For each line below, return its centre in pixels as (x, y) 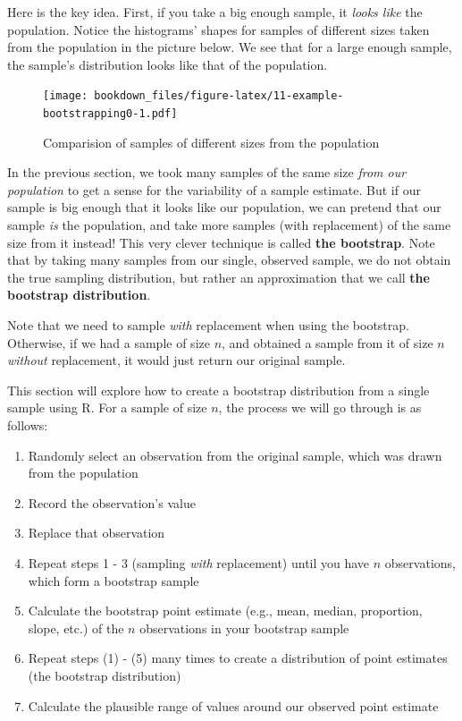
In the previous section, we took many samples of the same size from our (207, 172)
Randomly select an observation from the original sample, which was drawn (235, 455)
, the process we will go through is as (320, 407)
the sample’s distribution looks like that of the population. (168, 64)
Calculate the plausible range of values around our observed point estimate (233, 705)
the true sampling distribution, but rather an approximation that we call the (218, 277)
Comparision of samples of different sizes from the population (211, 142)
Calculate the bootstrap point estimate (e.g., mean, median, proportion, (225, 611)
